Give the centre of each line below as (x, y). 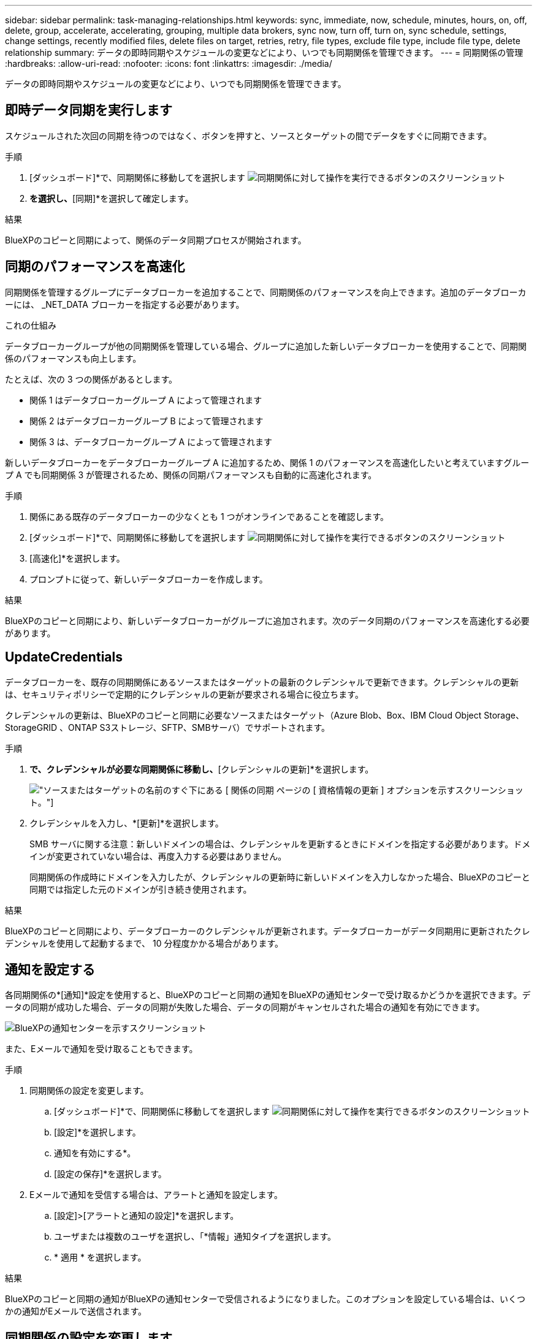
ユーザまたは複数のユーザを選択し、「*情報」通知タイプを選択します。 (195, 1237)
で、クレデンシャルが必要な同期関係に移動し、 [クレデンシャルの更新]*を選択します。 (202, 769)
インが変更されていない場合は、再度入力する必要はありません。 (158, 856)
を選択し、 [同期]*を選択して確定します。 (112, 198)
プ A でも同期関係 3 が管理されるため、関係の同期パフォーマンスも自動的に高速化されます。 (191, 475)
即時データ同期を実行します (89, 110)
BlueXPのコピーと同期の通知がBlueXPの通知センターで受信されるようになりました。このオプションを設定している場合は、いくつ (265, 1299)
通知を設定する (50, 969)
